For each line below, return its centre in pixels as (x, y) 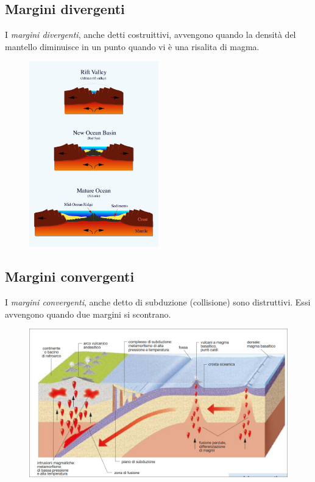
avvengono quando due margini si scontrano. (88, 314)
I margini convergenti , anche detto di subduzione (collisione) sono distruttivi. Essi (158, 302)
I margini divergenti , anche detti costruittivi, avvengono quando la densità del (150, 35)
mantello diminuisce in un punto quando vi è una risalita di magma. (132, 46)
